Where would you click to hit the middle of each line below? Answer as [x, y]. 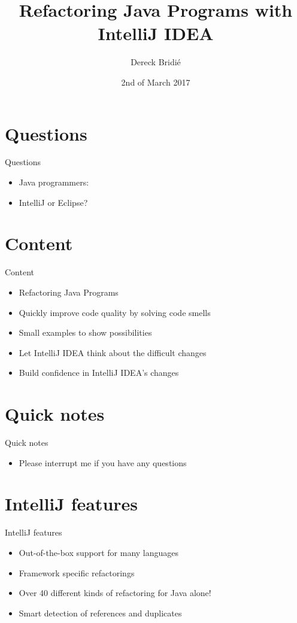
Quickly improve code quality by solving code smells [115, 312]
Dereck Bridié [156, 62]
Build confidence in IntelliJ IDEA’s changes [99, 373]
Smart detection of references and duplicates [100, 613]
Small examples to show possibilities [85, 332]
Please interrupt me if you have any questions [103, 462]
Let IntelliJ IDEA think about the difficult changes [113, 352]
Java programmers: [54, 182]
